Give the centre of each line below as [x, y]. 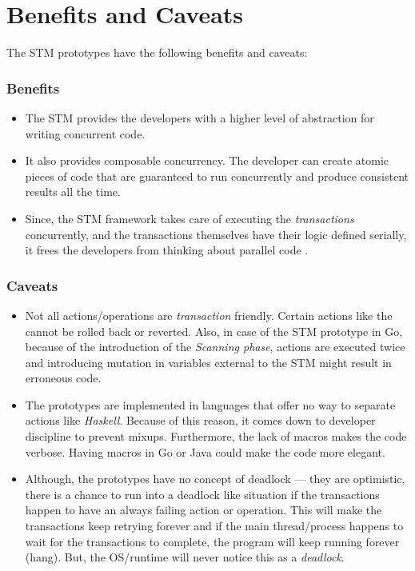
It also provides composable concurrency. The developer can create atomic [207, 160]
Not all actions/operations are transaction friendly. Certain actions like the [209, 315]
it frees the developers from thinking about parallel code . [167, 250]
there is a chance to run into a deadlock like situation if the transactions [202, 494]
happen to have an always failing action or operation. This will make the [204, 510]
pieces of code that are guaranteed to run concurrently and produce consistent [217, 176]
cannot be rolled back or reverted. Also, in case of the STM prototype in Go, [214, 331]
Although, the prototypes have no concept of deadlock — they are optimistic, [215, 479]
